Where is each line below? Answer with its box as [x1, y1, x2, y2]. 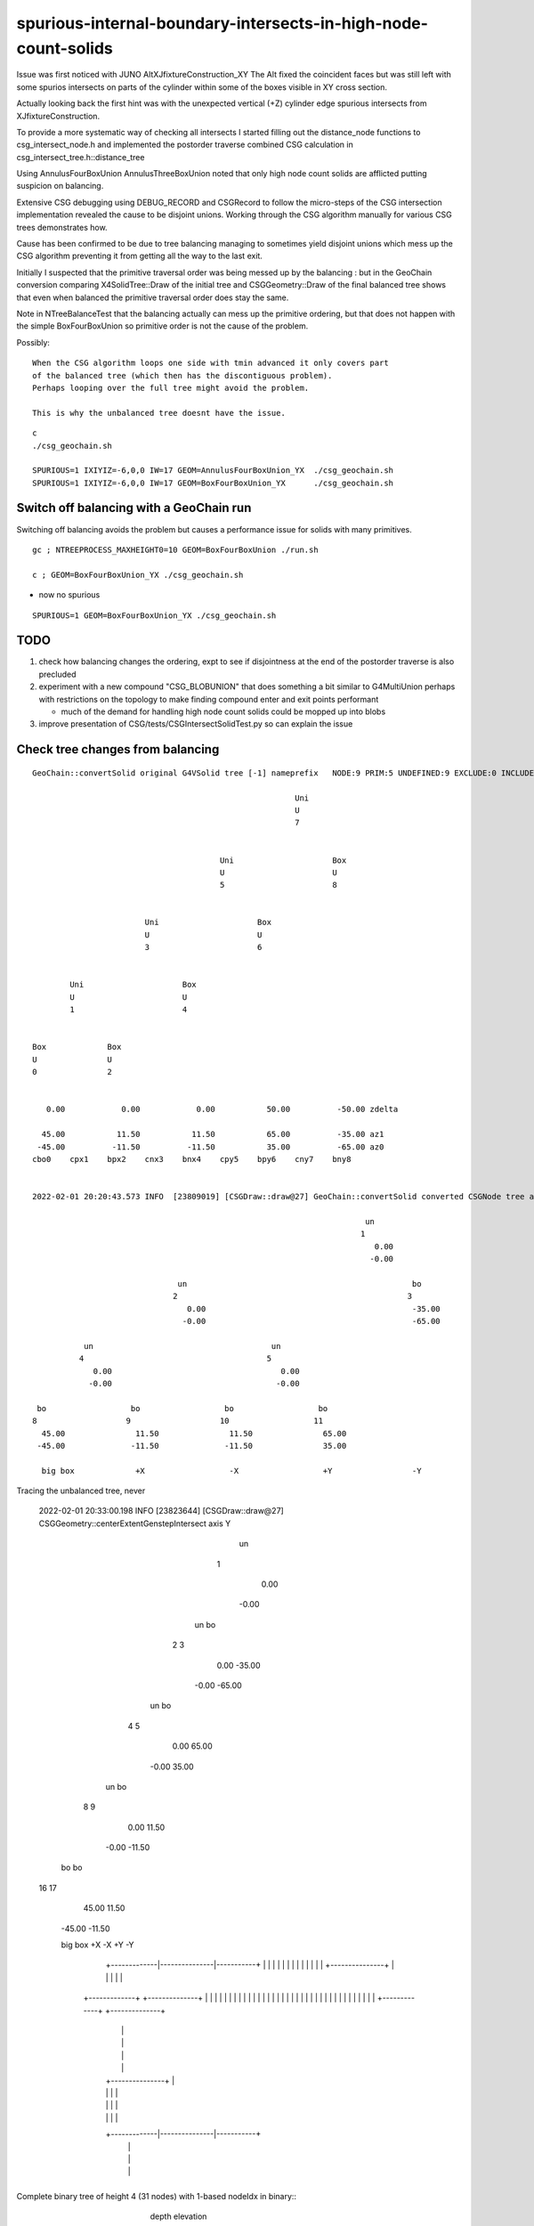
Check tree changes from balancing [16, 742, 220, 757]
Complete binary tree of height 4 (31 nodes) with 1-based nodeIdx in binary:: [16, 2190, 297, 2201]
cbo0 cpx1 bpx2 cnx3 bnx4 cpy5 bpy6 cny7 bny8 [32, 1154, 352, 1164]
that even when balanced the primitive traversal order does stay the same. [16, 292, 289, 303]
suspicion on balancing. [16, 181, 104, 191]
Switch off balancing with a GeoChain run [16, 500, 252, 516]
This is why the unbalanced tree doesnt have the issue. [32, 408, 287, 418]
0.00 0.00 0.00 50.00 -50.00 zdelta [45, 1104, 399, 1115]
